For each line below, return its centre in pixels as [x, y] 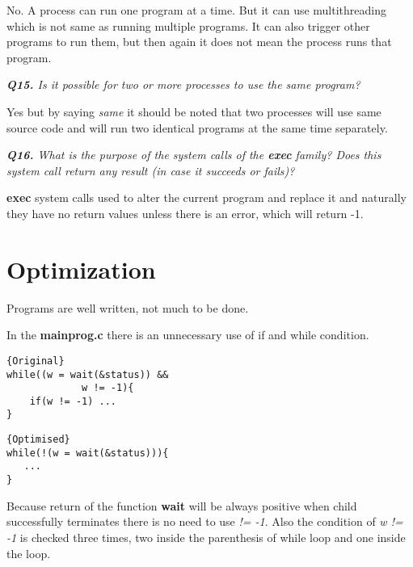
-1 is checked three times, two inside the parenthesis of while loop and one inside [206, 537]
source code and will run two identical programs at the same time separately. [197, 127]
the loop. [29, 553]
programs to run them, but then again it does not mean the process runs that [199, 42]
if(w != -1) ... [73, 401]
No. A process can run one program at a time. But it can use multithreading [196, 10]
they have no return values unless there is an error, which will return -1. [185, 213]
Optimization [81, 269]
